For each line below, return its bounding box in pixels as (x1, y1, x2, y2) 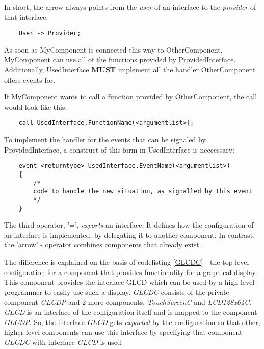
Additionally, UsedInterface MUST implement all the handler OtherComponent (4, 64, 256, 75)
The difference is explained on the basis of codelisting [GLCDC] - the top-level (4, 256, 249, 267)
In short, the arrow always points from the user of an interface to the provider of (4, 2, 256, 12)
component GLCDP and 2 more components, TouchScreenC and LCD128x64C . (4, 296, 252, 307)
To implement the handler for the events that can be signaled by (4, 134, 206, 145)
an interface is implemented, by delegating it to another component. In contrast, (4, 229, 255, 240)
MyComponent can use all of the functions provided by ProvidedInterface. (4, 54, 236, 65)
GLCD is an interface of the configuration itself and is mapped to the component (4, 306, 257, 317)
